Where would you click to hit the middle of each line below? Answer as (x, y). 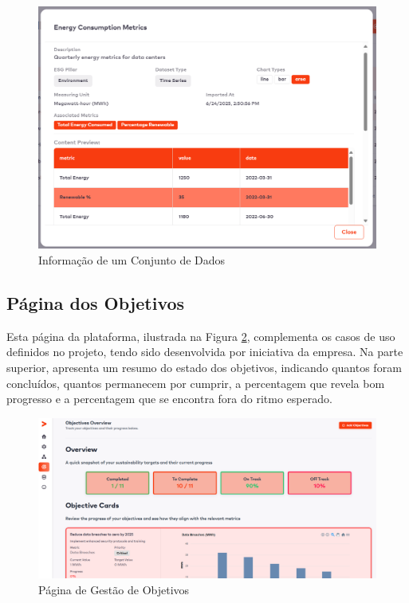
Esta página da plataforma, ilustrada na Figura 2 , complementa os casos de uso (201, 336)
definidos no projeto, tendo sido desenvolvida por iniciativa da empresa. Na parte (205, 352)
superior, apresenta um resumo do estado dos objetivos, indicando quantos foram (204, 367)
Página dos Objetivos (96, 302)
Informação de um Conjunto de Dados (132, 259)
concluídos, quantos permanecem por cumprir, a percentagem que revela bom (196, 383)
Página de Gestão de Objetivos (114, 589)
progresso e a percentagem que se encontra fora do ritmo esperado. (169, 399)
